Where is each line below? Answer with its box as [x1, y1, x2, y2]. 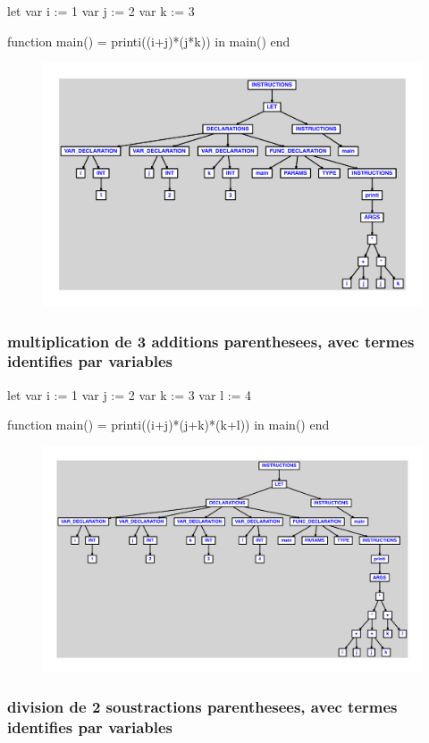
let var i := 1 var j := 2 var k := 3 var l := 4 [7, 385, 252, 404]
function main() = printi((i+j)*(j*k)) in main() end [7, 31, 290, 50]
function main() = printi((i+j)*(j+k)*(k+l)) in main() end [7, 415, 330, 434]
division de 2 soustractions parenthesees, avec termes [7, 695, 398, 717]
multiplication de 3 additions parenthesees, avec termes [7, 330, 415, 352]
